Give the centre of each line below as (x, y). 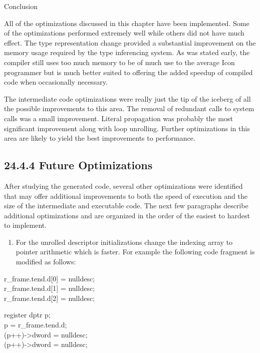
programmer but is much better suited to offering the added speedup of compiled (128, 72)
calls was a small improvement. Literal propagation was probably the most (118, 118)
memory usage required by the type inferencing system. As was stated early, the (127, 52)
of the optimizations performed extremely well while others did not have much (124, 33)
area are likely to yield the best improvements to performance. (100, 138)
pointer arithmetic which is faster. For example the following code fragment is (135, 252)
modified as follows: (46, 262)
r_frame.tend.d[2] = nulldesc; (50, 298)
